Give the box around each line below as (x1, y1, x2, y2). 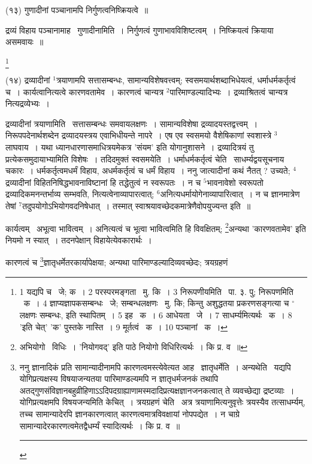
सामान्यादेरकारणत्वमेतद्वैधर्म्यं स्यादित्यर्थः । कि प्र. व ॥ (19, 419, 180, 432)
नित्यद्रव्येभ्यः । (5, 97, 50, 110)
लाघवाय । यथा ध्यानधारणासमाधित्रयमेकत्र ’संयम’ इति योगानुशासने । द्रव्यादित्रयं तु (5, 141, 254, 153)
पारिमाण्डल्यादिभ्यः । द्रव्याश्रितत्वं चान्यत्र (169, 85, 288, 98)
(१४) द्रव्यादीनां (5, 74, 50, 86)
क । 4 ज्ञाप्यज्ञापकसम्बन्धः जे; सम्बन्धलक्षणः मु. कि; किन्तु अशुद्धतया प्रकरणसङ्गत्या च (23, 297, 289, 309)
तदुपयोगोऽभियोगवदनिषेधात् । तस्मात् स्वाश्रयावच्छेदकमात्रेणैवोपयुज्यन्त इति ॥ (22, 200, 251, 212)
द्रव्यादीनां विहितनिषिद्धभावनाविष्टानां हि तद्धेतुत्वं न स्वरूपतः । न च (5, 176, 201, 188)
